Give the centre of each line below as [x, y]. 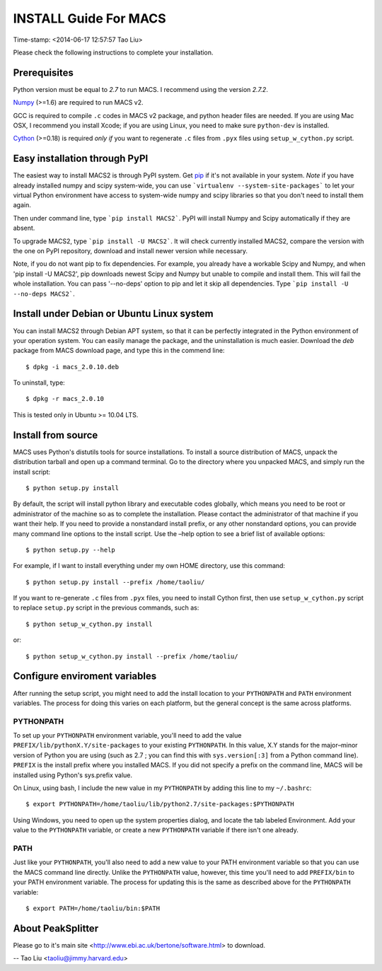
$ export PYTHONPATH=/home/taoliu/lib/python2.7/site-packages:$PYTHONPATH [160, 804]
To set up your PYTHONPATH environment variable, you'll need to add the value [127, 735]
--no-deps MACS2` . [44, 293]
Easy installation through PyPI [81, 159]
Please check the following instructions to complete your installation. [113, 52]
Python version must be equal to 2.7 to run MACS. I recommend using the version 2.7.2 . [140, 89]
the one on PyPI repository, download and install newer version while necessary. [130, 251]
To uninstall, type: [39, 383]
